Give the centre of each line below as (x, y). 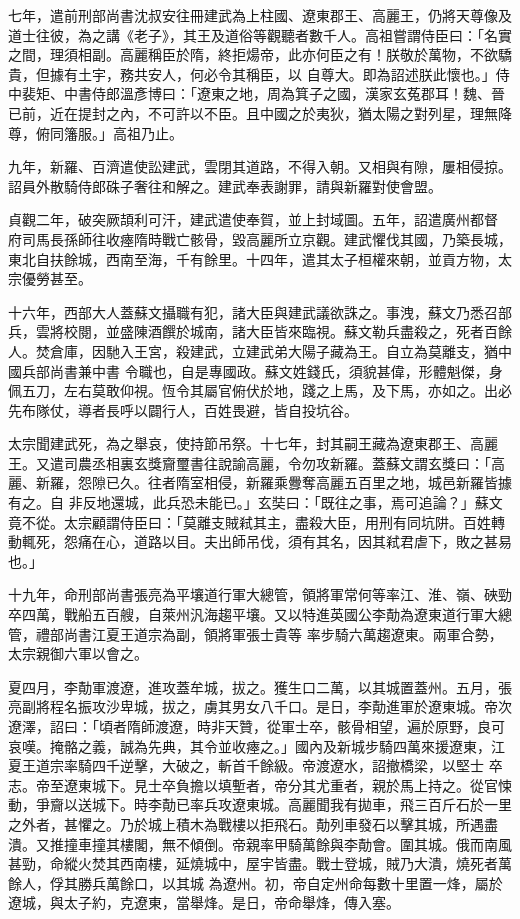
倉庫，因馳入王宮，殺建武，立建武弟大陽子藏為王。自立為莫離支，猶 (273, 350)
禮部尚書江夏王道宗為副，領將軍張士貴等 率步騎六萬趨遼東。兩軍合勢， (269, 633)
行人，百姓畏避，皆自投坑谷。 (259, 409)
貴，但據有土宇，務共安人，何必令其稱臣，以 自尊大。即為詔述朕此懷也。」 (252, 73)
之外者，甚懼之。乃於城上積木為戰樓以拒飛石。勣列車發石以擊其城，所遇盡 (253, 823)
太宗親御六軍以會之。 (78, 653)
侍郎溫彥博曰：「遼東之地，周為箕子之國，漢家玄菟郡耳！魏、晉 (298, 93)
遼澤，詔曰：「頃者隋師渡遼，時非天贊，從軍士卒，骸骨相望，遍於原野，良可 (256, 726)
